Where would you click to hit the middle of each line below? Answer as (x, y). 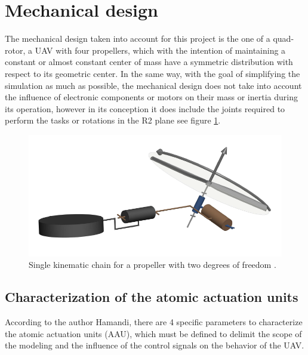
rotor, (15, 50)
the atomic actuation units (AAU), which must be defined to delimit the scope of (153, 333)
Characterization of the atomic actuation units (152, 297)
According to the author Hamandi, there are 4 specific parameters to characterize (154, 322)
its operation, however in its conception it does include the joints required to (145, 108)
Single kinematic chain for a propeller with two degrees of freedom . (153, 265)
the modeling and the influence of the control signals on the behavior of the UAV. (155, 345)
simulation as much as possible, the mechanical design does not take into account (153, 85)
